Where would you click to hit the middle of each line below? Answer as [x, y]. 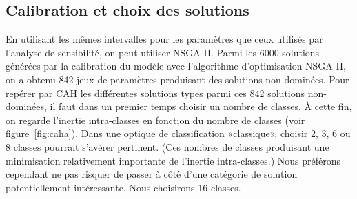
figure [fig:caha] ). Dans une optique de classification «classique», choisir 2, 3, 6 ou [178, 133]
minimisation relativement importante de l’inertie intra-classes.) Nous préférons [173, 160]
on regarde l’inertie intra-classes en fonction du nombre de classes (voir [155, 119]
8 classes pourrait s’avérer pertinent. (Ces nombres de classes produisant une [167, 146]
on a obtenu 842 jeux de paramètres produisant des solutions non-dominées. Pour [177, 79]
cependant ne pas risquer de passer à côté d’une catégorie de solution [152, 174]
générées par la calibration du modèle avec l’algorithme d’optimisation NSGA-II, [176, 66]
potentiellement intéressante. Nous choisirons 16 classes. [123, 187]
